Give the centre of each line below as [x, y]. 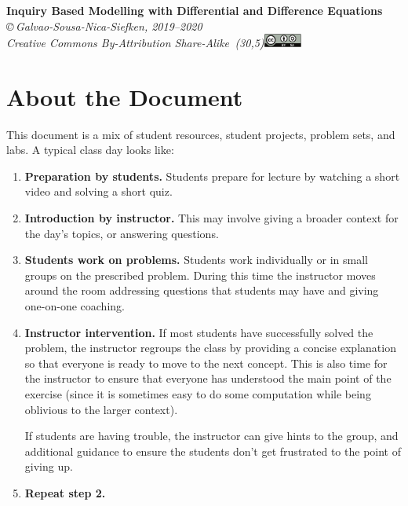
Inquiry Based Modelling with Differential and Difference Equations [195, 10]
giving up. [49, 466]
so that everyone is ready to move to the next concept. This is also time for [206, 363]
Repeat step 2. [65, 492]
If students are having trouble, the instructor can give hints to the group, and [211, 436]
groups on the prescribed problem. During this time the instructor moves [200, 275]
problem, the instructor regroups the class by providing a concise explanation [210, 348]
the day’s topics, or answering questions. [122, 233]
